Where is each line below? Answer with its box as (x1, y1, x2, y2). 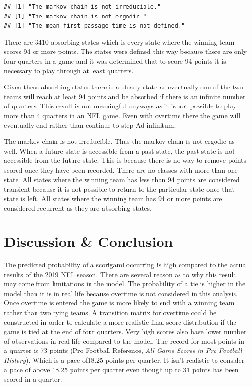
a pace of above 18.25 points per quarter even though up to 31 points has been (4, 364, 239, 374)
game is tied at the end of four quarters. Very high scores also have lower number (4, 326, 247, 336)
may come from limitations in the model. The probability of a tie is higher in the (4, 279, 246, 289)
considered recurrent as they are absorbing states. (4, 203, 152, 213)
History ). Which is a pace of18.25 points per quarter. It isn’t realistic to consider (4, 354, 245, 365)
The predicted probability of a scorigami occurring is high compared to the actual (4, 260, 248, 269)
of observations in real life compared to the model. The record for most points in (4, 335, 245, 346)
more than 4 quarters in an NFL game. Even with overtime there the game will (4, 110, 241, 120)
